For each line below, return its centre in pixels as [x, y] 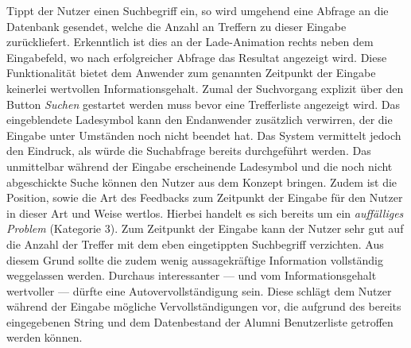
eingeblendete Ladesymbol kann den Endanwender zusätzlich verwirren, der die [200, 120]
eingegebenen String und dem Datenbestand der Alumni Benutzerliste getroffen [200, 321]
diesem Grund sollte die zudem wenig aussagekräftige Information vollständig [195, 259]
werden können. [45, 337]
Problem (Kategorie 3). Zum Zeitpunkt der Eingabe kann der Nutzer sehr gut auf [205, 228]
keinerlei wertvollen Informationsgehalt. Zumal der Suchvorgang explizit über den [205, 88]
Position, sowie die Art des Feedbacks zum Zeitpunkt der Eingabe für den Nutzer [205, 197]
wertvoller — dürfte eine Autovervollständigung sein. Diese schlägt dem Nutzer [199, 290]
